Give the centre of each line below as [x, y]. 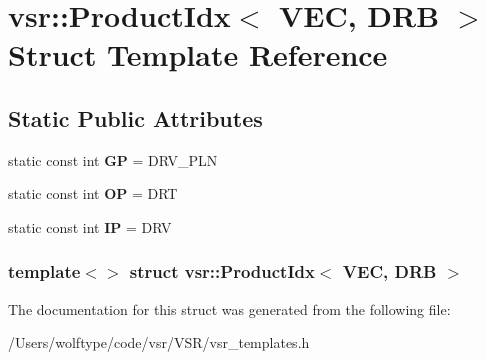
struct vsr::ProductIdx [222, 271]
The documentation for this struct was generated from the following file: [229, 308]
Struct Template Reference [198, 54]
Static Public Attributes [135, 117]
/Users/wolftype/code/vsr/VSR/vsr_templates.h [159, 342]
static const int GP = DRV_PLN [113, 159]
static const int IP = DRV [90, 226]
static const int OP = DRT [93, 193]
